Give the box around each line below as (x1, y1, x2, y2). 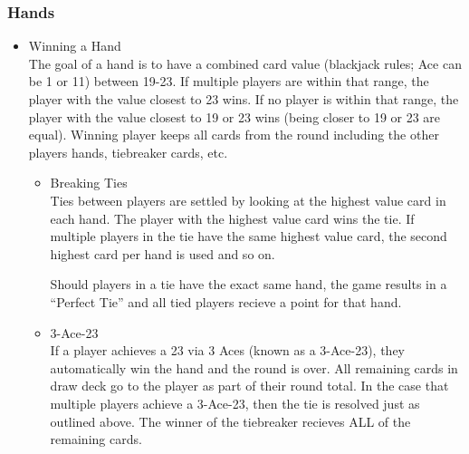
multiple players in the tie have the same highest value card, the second (50, 227, 447, 246)
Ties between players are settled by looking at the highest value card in (50, 190, 446, 209)
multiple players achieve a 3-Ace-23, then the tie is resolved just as (50, 393, 420, 412)
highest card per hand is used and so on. (50, 244, 275, 263)
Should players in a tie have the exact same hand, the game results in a (50, 275, 447, 294)
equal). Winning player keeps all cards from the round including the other (28, 125, 439, 144)
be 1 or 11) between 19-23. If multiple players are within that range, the (28, 72, 429, 91)
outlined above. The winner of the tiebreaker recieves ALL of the (50, 411, 411, 430)
